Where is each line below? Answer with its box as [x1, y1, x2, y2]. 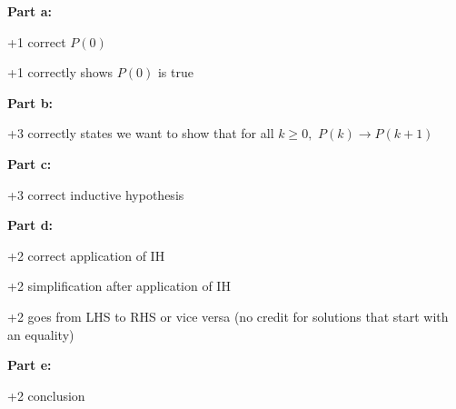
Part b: [7, 93, 54, 112]
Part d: [7, 215, 54, 234]
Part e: [7, 355, 52, 374]
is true [157, 63, 193, 82]
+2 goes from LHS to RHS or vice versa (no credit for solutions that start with [7, 306, 449, 325]
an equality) [7, 324, 74, 344]
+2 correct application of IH [7, 245, 165, 264]
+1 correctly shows [7, 63, 114, 82]
